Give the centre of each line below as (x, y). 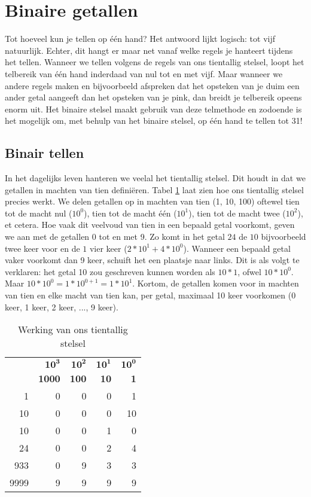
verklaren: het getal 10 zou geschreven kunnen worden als (110, 271)
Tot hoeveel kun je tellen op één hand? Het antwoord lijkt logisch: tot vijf (140, 39)
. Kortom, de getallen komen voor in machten (216, 283)
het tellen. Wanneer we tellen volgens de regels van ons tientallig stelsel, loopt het (155, 62)
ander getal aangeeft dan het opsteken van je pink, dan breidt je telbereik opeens (153, 97)
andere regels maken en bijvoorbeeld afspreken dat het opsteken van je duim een (152, 85)
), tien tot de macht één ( (130, 213)
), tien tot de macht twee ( (237, 213)
